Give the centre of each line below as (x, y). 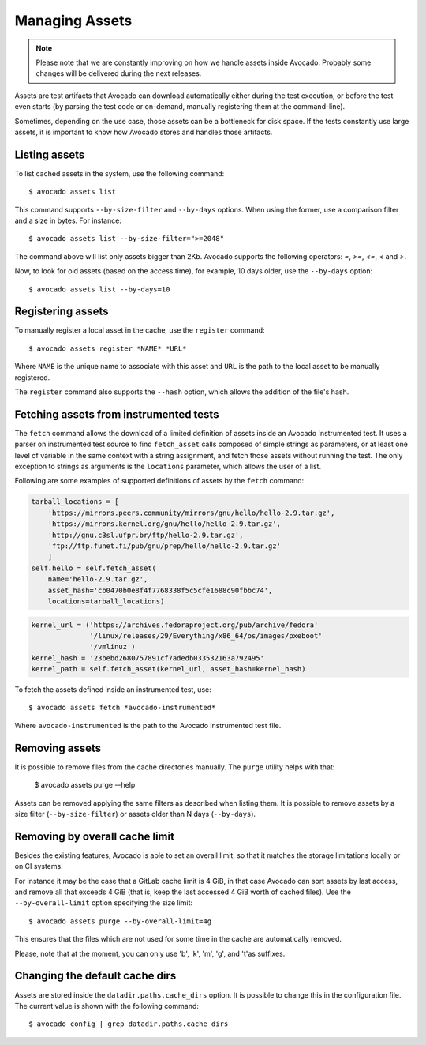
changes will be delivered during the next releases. (119, 73)
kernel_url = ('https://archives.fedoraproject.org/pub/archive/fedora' (175, 625)
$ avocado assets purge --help (85, 785)
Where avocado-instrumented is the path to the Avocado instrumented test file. (148, 725)
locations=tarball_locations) (106, 601)
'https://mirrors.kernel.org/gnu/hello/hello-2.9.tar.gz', (164, 524)
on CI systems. (39, 866)
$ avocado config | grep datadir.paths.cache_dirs (129, 1024)
